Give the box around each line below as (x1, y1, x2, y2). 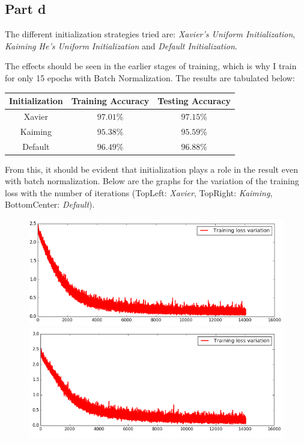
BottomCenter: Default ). (5, 198, 95, 211)
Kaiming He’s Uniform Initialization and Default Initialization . (5, 39, 237, 52)
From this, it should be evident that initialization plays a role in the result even (5, 163, 298, 175)
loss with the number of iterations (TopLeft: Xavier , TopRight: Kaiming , (5, 186, 273, 199)
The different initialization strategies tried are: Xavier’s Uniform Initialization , (5, 28, 296, 40)
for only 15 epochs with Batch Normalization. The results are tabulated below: (5, 71, 295, 84)
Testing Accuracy (157, 94, 231, 107)
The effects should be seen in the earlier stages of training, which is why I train (5, 60, 297, 72)
